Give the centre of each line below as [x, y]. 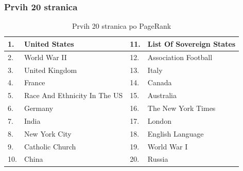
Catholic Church [50, 146]
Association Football [180, 57]
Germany [39, 108]
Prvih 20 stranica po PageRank [122, 26]
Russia [158, 159]
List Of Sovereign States [192, 43]
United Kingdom [50, 70]
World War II [45, 57]
